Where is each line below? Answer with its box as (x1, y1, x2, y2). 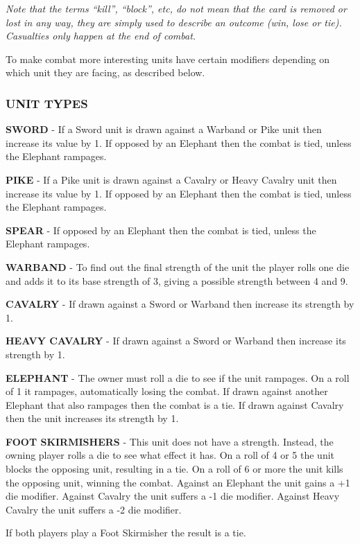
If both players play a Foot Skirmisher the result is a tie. (6, 525, 246, 540)
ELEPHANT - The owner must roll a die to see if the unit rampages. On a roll (6, 370, 350, 385)
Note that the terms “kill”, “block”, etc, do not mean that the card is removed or (6, 1, 347, 15)
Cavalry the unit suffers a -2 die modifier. (6, 502, 182, 516)
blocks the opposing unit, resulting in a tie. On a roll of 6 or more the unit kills (6, 462, 343, 476)
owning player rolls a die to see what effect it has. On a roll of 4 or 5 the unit (6, 448, 335, 462)
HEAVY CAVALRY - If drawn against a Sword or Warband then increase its (6, 333, 346, 348)
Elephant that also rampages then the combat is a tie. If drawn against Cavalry (6, 397, 344, 412)
